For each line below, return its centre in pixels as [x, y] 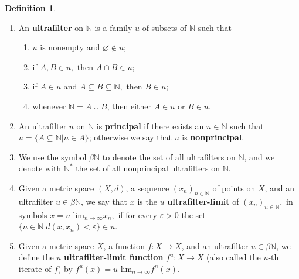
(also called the [234, 257]
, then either [129, 106]
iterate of [35, 268]
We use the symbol [52, 156]
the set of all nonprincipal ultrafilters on [148, 168]
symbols [33, 214]
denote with [40, 168]
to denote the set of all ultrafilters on [169, 156]
